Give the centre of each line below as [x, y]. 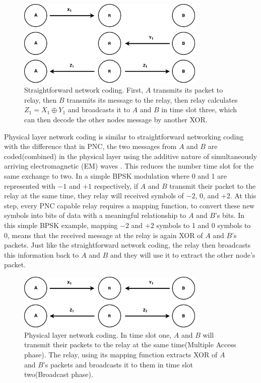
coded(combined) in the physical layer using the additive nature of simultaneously [131, 156]
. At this [243, 196]
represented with [30, 185]
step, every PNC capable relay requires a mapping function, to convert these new [129, 205]
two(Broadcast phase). [59, 374]
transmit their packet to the [213, 185]
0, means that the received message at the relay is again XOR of [104, 235]
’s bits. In [230, 215]
